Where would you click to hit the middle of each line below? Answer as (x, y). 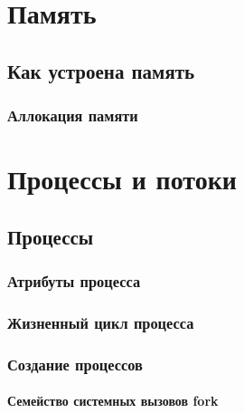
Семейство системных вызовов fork (113, 401)
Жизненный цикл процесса (101, 322)
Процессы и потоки (122, 179)
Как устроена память (101, 70)
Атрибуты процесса (74, 281)
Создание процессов (75, 364)
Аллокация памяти (73, 115)
